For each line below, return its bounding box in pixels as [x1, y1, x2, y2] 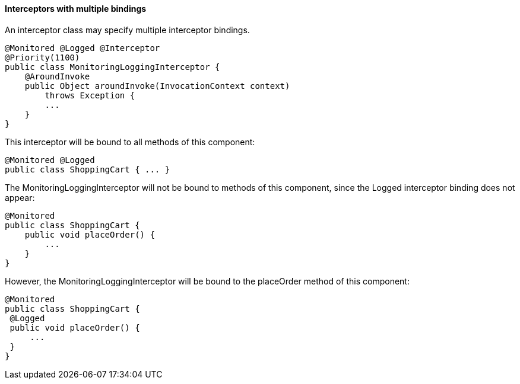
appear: [5, 192, 35, 203]
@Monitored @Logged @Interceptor [5, 43, 160, 53]
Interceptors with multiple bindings [5, 4, 147, 14]
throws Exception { [45, 90, 135, 100]
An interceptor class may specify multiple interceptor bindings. [5, 24, 250, 35]
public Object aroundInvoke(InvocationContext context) [24, 81, 290, 91]
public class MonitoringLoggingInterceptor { [5, 62, 220, 72]
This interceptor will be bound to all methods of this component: [5, 136, 255, 147]
